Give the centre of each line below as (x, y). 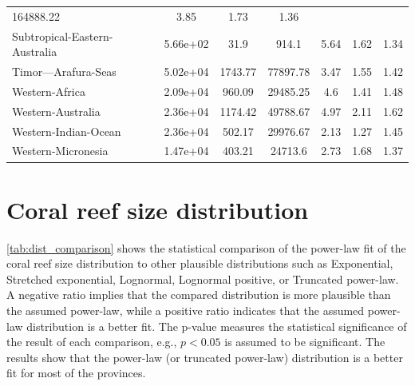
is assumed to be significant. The (305, 342)
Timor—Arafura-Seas (64, 72)
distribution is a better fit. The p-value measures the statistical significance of (217, 326)
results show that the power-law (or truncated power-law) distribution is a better (205, 357)
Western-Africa (49, 91)
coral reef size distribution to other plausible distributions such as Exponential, (200, 263)
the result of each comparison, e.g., (92, 342)
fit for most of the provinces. (76, 373)
